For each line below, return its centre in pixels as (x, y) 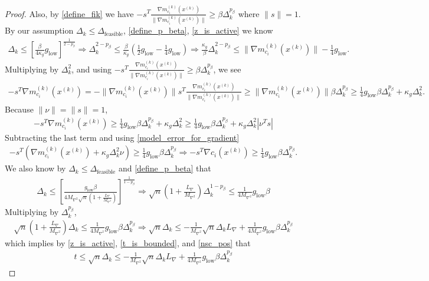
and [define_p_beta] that (165, 168)
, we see (227, 69)
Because (19, 109)
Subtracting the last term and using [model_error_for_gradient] (122, 137)
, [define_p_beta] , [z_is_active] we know (198, 30)
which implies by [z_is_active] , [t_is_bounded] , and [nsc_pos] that (128, 242)
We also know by (35, 168)
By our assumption (39, 30)
